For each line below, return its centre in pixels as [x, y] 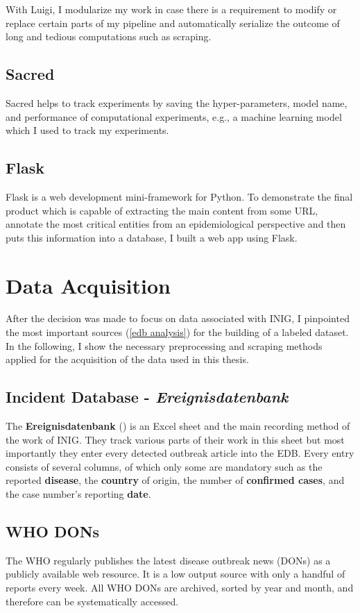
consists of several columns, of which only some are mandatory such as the [164, 466]
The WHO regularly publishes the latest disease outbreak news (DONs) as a [168, 560]
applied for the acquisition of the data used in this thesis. [127, 359]
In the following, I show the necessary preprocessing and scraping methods [164, 345]
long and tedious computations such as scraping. [109, 36]
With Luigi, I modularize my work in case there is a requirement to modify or [171, 9]
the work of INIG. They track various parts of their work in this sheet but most [175, 439]
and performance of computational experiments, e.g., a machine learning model [174, 116]
